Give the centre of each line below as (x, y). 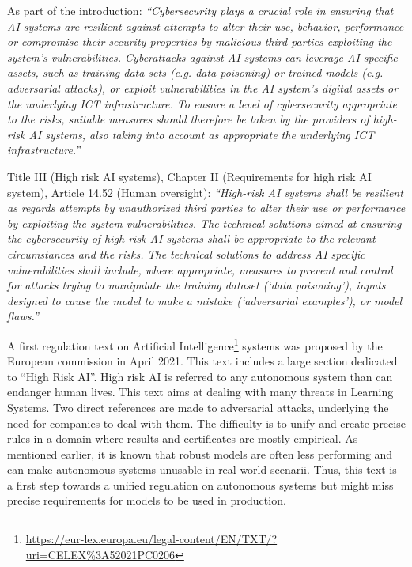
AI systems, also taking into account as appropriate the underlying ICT (202, 134)
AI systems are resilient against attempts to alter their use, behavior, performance (206, 26)
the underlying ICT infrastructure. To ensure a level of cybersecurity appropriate (202, 103)
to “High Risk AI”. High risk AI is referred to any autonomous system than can (200, 376)
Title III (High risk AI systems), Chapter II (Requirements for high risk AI (189, 176)
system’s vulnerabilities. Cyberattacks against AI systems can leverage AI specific (202, 57)
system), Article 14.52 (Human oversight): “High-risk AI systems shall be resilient (205, 192)
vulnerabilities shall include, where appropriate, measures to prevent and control (200, 269)
